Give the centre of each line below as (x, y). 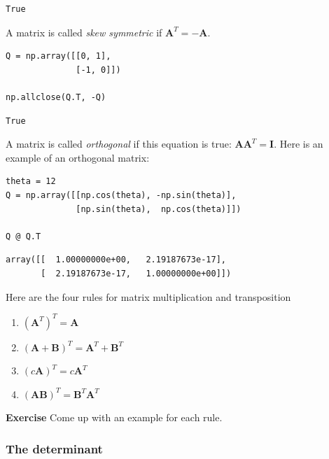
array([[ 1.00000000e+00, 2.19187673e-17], (116, 260)
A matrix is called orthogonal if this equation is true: (119, 144)
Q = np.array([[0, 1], (58, 56)
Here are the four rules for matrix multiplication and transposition (148, 296)
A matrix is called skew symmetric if (84, 32)
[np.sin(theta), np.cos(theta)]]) (159, 209)
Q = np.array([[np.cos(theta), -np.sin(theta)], (121, 195)
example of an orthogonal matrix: (78, 157)
